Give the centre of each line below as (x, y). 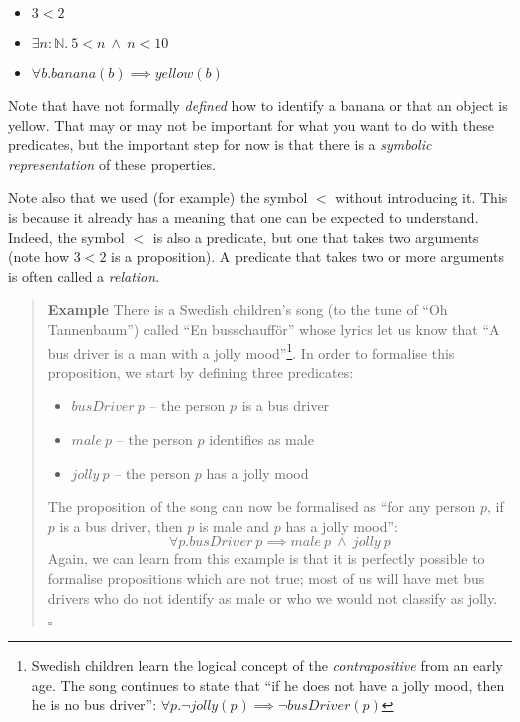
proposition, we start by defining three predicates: (200, 371)
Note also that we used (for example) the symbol (158, 197)
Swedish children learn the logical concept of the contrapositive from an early (267, 665)
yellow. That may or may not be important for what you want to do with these (251, 124)
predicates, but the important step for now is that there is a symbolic (220, 144)
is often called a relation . (84, 275)
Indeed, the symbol (66, 236)
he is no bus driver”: (94, 704)
